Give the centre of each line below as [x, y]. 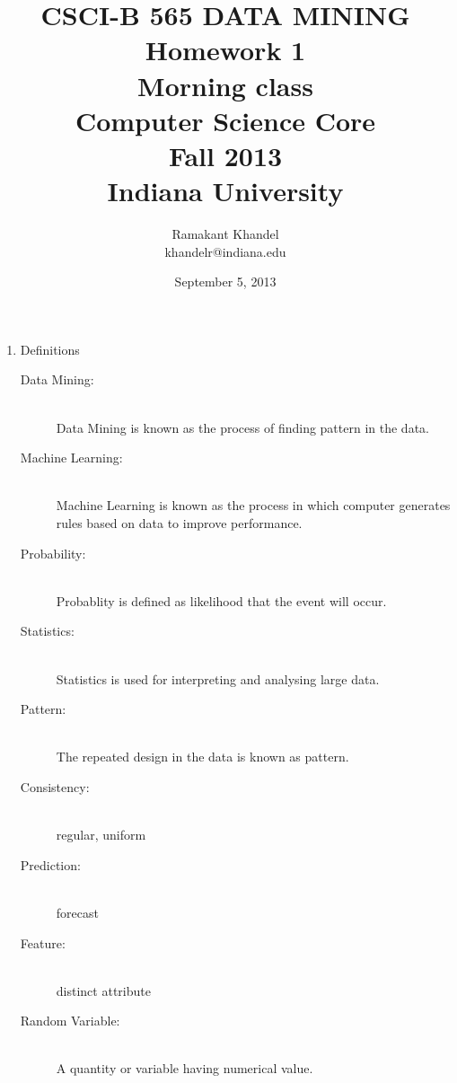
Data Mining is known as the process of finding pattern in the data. [242, 427]
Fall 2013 [225, 155]
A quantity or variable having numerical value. [185, 1068]
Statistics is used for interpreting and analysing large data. [218, 678]
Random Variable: [70, 1021]
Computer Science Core [225, 120]
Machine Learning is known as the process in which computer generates [253, 505]
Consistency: [55, 786]
